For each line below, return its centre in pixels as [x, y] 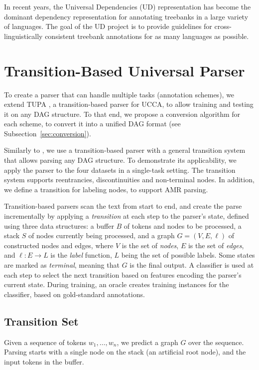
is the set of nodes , [150, 245]
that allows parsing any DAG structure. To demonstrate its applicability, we [120, 160]
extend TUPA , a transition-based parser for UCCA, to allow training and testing [129, 104]
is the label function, [81, 255]
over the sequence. [216, 342]
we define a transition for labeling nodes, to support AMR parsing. [106, 189]
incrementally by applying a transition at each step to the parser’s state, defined [127, 216]
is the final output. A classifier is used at [192, 265]
